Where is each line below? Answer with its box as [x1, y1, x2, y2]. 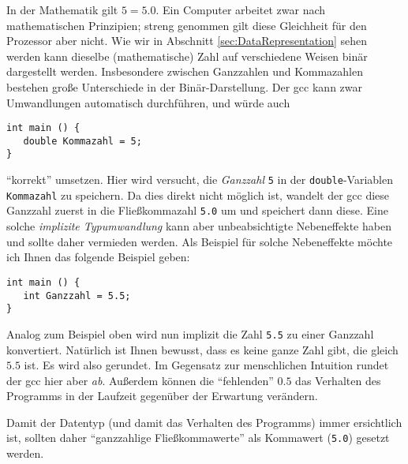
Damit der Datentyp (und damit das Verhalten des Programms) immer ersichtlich [6, 413, 402, 430]
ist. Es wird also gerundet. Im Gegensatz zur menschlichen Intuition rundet [24, 357, 389, 373]
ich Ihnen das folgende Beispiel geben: [6, 249, 190, 265]
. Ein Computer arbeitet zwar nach [155, 2, 326, 17]
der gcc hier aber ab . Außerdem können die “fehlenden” [6, 372, 274, 388]
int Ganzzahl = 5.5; [23, 290, 131, 301]
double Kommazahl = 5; [23, 135, 142, 147]
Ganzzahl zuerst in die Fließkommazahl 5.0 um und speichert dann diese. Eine [6, 202, 388, 219]
